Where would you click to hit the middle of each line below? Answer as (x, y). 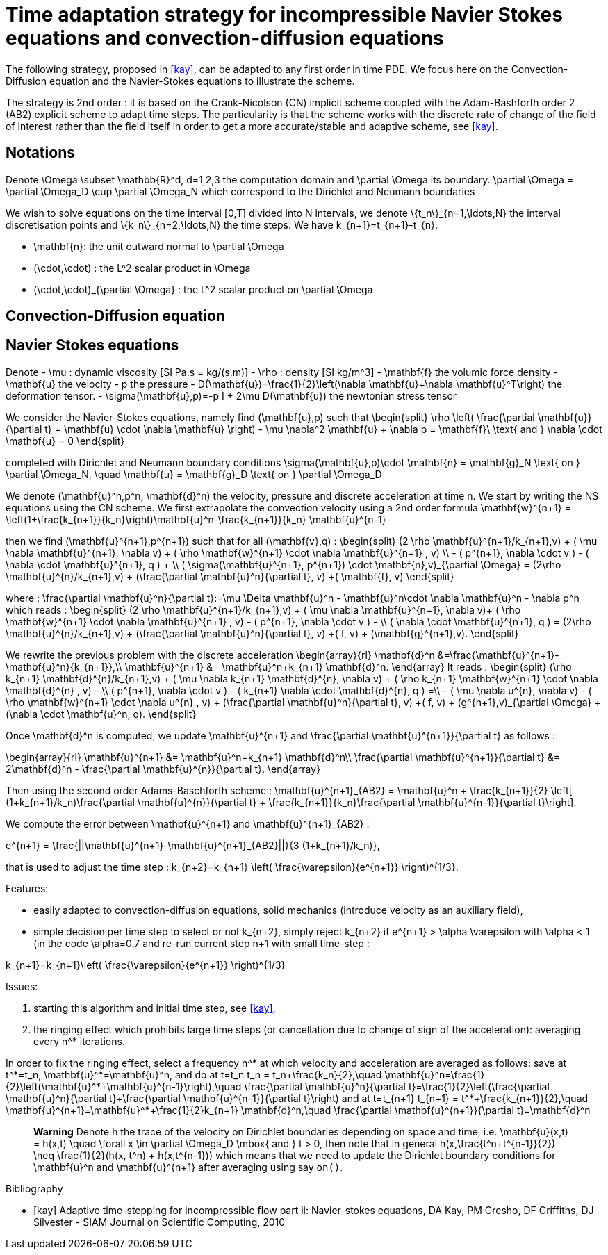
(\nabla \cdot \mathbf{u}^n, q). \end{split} (101, 714)
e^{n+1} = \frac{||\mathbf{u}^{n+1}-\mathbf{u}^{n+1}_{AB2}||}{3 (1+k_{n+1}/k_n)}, (193, 845)
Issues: (22, 986)
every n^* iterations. (79, 1041)
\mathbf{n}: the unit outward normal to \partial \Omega (159, 246)
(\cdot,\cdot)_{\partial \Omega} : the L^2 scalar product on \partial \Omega (203, 289)
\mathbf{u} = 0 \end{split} (65, 441)
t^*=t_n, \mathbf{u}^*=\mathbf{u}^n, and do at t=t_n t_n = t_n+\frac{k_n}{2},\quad (194, 1074)
